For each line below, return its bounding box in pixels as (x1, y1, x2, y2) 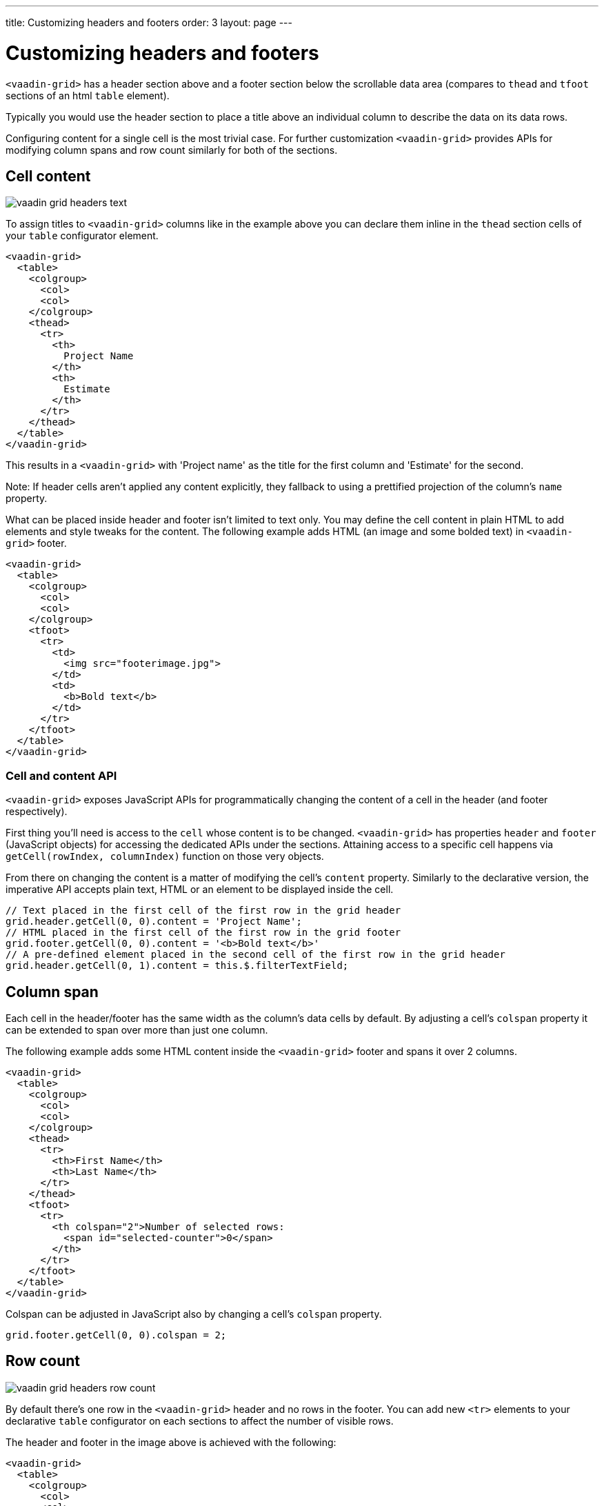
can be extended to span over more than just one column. (6, 1023, 268, 1036)
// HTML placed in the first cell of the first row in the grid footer (6, 927, 401, 938)
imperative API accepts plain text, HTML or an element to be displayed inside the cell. (6, 883, 394, 896)
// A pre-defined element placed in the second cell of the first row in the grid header (6, 949, 505, 961)
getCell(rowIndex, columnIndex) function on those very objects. (6, 850, 324, 863)
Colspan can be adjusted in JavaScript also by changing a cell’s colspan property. (6, 1307, 382, 1320)
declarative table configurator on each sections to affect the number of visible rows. (6, 1414, 394, 1427)
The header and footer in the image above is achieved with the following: (6, 1436, 336, 1448)
